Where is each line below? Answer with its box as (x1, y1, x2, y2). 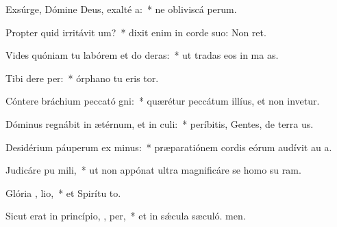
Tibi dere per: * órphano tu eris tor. (5, 70, 159, 85)
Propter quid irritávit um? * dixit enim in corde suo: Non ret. (5, 25, 266, 39)
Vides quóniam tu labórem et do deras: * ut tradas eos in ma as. (5, 48, 279, 62)
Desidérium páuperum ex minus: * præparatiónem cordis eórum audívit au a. (5, 139, 332, 154)
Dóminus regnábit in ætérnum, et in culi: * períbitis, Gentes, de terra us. (5, 116, 314, 131)
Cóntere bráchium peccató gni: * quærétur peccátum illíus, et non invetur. (5, 94, 320, 108)
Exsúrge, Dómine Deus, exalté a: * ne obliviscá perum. (5, 2, 237, 16)
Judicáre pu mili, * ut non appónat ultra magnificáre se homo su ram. (5, 163, 301, 177)
